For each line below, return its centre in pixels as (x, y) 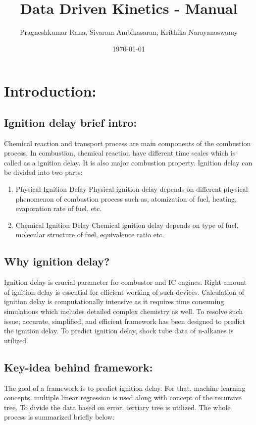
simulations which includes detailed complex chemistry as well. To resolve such (124, 311)
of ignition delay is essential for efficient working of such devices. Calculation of (124, 292)
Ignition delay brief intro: (71, 122)
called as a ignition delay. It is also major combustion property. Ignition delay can (128, 162)
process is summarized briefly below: (59, 417)
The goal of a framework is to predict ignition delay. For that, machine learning (125, 388)
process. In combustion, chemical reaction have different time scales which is (120, 153)
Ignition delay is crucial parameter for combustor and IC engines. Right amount (125, 282)
